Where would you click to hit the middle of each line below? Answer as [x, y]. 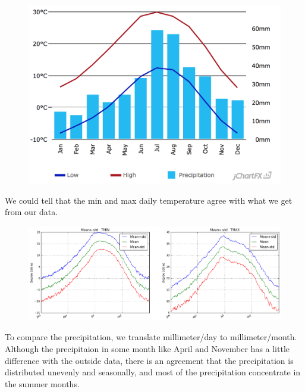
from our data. [32, 212]
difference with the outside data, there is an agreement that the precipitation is [149, 360]
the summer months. [42, 383]
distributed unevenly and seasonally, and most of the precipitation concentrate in [153, 372]
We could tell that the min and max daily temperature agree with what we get [149, 200]
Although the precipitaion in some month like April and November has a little [147, 349]
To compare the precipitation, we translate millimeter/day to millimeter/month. [151, 337]
